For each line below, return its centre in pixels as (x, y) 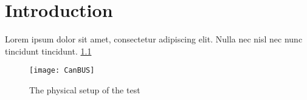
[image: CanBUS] (62, 71)
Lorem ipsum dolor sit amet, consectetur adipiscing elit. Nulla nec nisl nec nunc (154, 39)
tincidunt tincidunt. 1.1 (48, 51)
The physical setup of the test (85, 89)
